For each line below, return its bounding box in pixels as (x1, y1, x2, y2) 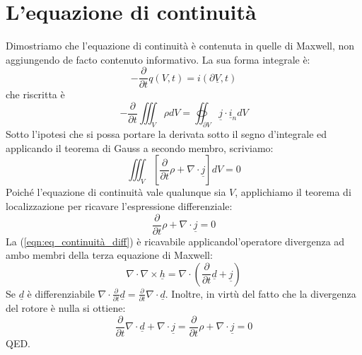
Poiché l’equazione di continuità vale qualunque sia (6, 185, 226, 199)
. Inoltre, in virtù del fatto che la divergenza (165, 286, 356, 301)
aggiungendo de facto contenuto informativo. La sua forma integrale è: (6, 52, 310, 66)
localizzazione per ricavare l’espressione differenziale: (6, 199, 233, 214)
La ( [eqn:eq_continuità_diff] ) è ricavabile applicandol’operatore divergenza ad (6, 233, 345, 248)
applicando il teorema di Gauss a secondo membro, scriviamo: (6, 140, 274, 155)
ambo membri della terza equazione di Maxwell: (6, 248, 213, 262)
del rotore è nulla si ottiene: (6, 301, 126, 315)
